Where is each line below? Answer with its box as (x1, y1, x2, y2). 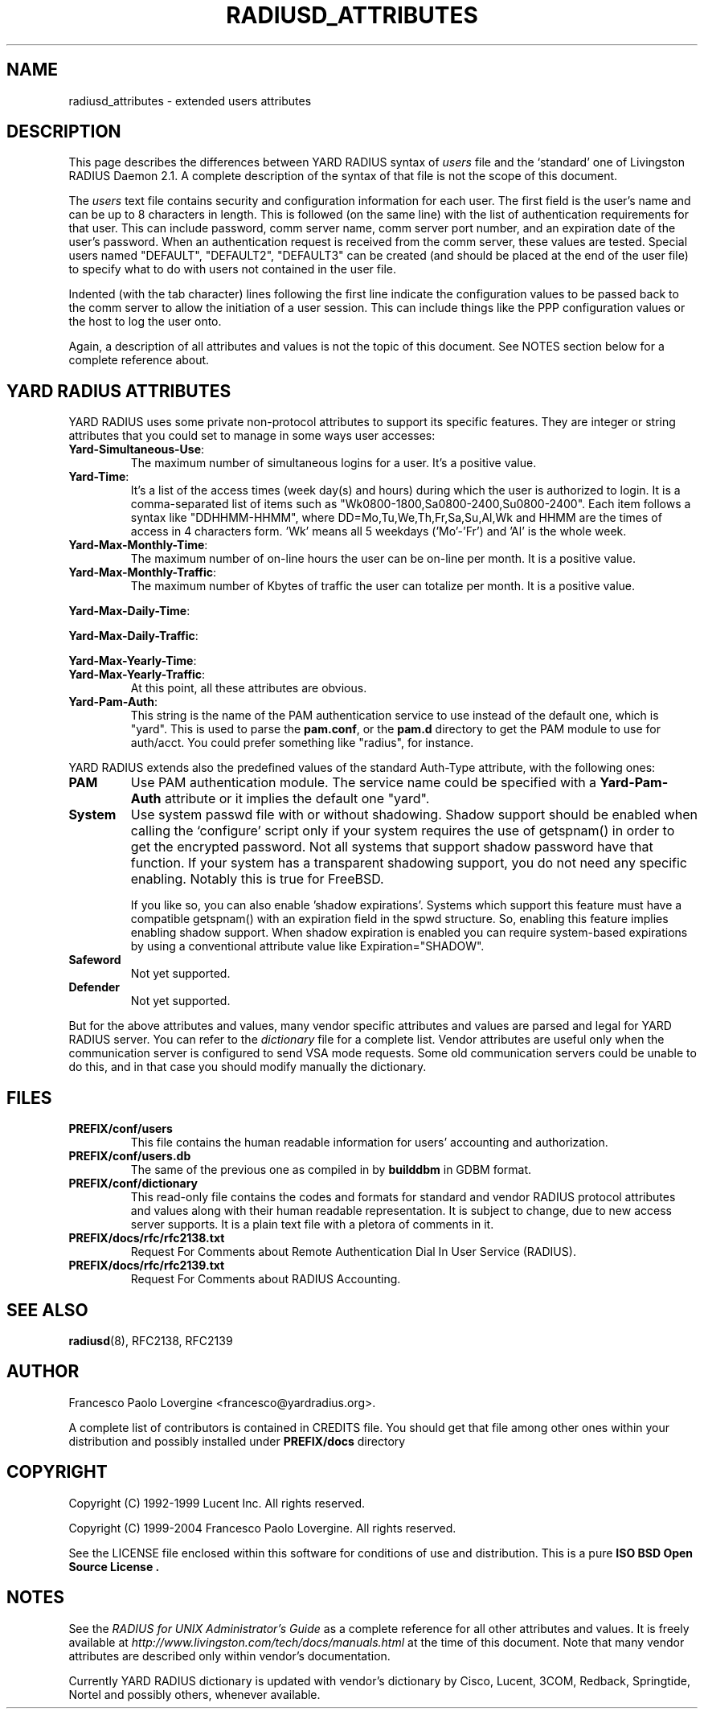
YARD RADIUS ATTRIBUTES (6, 380, 231, 401)
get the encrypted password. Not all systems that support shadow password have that (130, 839, 653, 855)
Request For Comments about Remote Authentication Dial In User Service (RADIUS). (130, 1245, 576, 1259)
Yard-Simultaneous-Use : (68, 442, 205, 457)
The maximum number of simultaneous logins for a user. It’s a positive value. (130, 456, 537, 470)
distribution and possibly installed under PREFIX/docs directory (68, 1434, 406, 1448)
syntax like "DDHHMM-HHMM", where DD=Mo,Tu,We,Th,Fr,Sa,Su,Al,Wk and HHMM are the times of (130, 511, 662, 525)
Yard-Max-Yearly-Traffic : (68, 667, 206, 682)
